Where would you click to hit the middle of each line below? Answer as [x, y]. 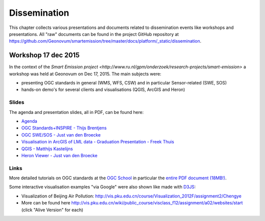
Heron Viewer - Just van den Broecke [59, 155]
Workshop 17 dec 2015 [44, 55]
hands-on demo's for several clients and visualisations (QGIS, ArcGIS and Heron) [103, 90]
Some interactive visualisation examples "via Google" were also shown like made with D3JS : [102, 187]
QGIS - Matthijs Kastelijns [47, 149]
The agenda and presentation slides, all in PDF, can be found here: [76, 112]
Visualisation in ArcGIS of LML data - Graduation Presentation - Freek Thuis [98, 142]
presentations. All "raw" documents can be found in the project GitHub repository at [94, 34]
